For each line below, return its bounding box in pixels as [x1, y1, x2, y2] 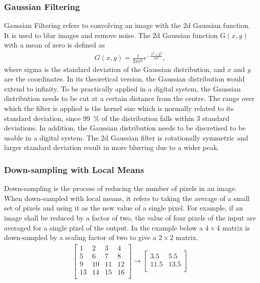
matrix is [222, 222, 250, 232]
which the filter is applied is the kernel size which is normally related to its [4, 102, 234, 113]
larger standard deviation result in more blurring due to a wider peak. [4, 142, 219, 152]
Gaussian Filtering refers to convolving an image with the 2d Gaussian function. [4, 20, 250, 30]
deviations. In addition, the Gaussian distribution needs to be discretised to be [4, 122, 246, 133]
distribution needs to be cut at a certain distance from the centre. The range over [4, 93, 254, 103]
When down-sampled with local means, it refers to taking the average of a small [4, 192, 249, 203]
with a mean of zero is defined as [4, 39, 105, 50]
